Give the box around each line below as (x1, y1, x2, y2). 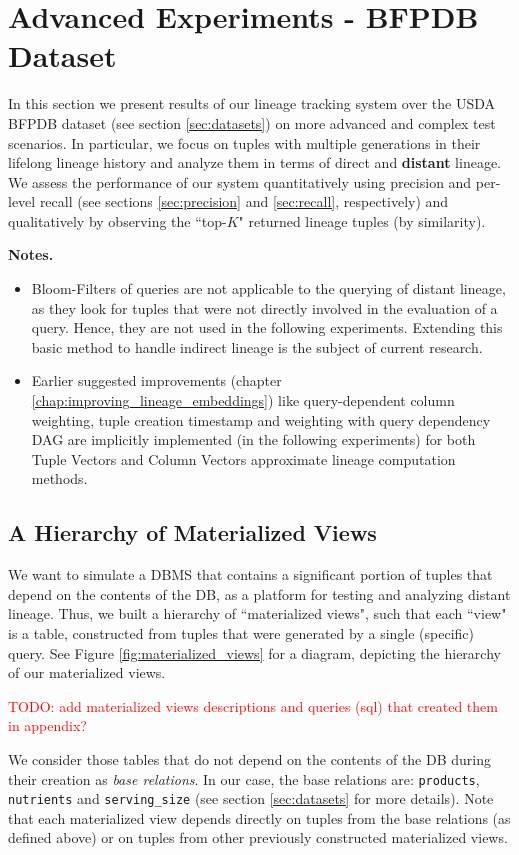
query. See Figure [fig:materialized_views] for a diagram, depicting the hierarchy (8, 642, 501, 663)
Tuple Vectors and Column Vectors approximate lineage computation (31, 448, 456, 469)
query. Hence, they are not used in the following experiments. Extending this (31, 317, 503, 338)
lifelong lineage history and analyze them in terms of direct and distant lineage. (8, 152, 502, 173)
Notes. (8, 244, 54, 265)
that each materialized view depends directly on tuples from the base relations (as (8, 807, 511, 828)
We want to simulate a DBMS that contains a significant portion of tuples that (8, 564, 493, 585)
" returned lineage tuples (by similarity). (238, 210, 486, 231)
